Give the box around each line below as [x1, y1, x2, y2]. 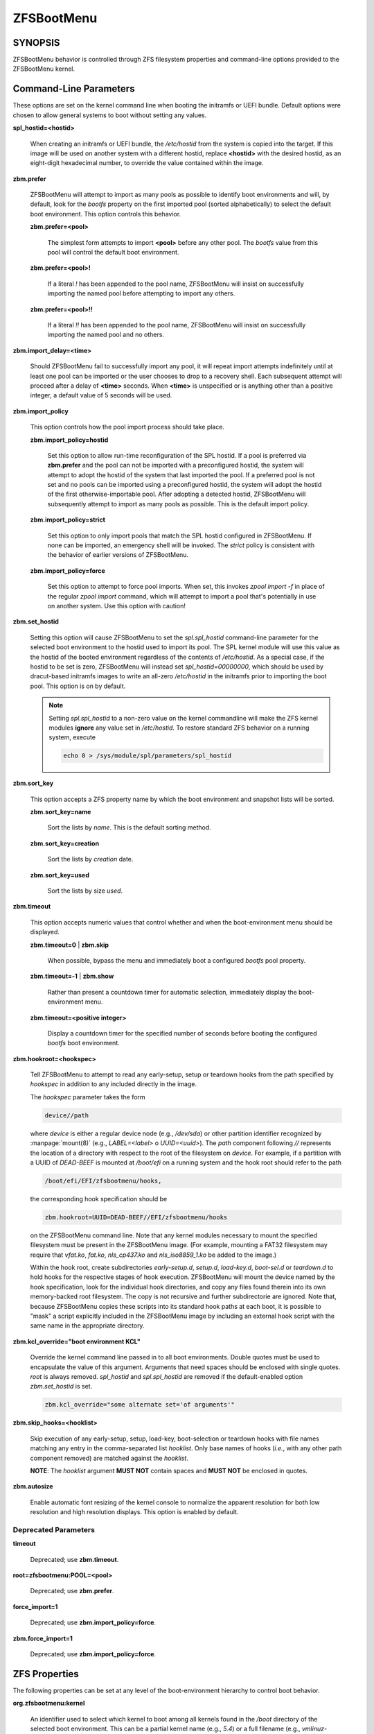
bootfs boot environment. [47, 1039, 121, 1047]
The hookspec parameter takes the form [30, 1092, 145, 1101]
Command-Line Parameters [12, 83, 135, 95]
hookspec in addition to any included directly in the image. [30, 1080, 197, 1088]
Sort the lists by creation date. [47, 855, 134, 864]
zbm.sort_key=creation [30, 839, 100, 848]
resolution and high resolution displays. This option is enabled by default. [30, 1508, 239, 1516]
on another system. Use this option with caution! [47, 601, 186, 610]
